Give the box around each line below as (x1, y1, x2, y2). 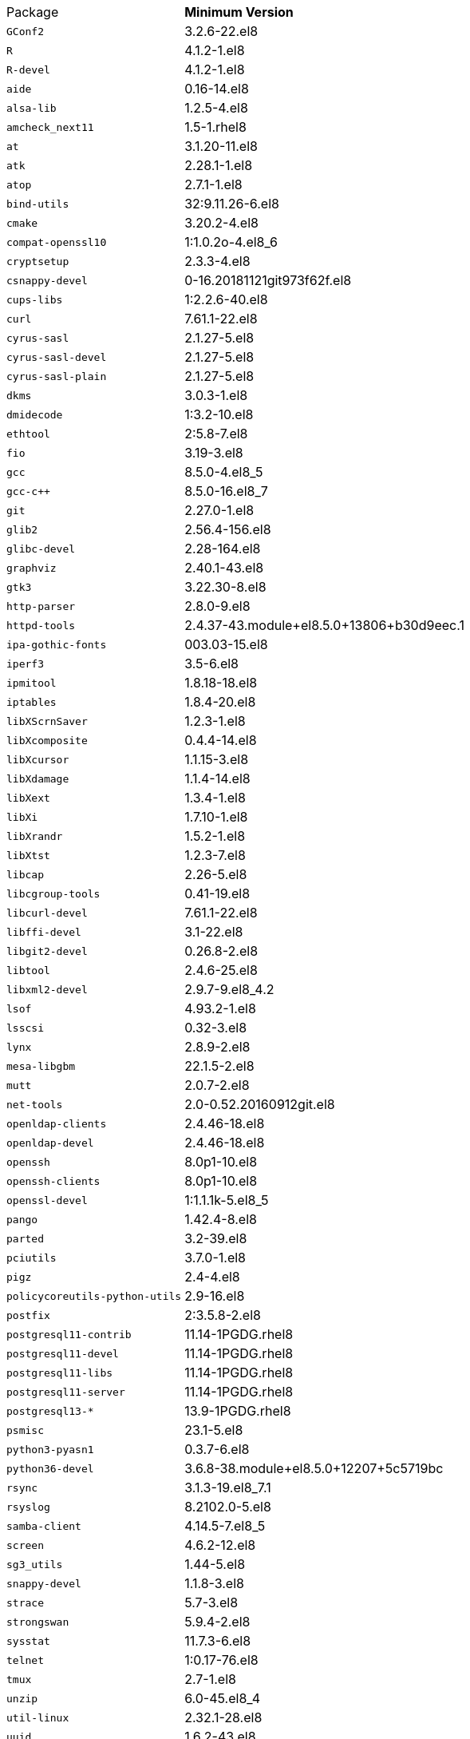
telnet (6, 1654, 44, 1666)
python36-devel (6, 1462, 94, 1475)
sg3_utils (6, 1558, 63, 1571)
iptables (6, 695, 57, 708)
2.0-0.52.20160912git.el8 (184, 1096, 335, 1112)
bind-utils (6, 197, 69, 210)
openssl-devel (6, 1194, 88, 1206)
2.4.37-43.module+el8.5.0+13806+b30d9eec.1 (184, 617, 464, 633)
